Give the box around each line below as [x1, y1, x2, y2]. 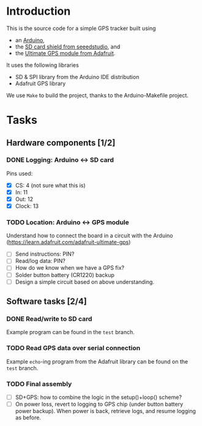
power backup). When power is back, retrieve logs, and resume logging [15, 408, 196, 415]
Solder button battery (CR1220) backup [15, 271, 115, 278]
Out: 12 [15, 195, 34, 203]
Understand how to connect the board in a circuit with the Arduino [6, 232, 173, 240]
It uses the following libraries [6, 61, 80, 69]
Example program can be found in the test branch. [6, 329, 135, 336]
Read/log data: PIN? [15, 257, 65, 265]
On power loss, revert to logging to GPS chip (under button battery [15, 400, 184, 408]
